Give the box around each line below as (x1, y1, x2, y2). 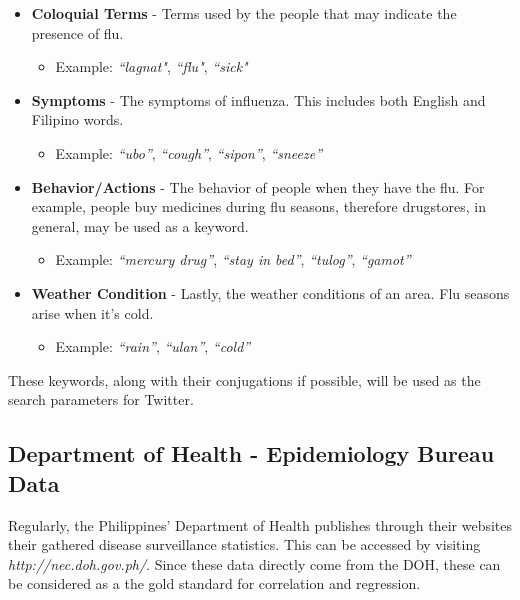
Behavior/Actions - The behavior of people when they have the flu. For (31, 176, 485, 197)
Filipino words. (31, 109, 124, 130)
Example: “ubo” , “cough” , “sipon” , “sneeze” (55, 142, 323, 163)
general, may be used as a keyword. (31, 215, 249, 236)
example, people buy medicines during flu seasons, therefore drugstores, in (31, 196, 486, 217)
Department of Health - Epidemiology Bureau (8, 438, 495, 469)
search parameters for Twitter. (8, 389, 194, 410)
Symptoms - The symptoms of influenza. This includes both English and (31, 89, 486, 110)
